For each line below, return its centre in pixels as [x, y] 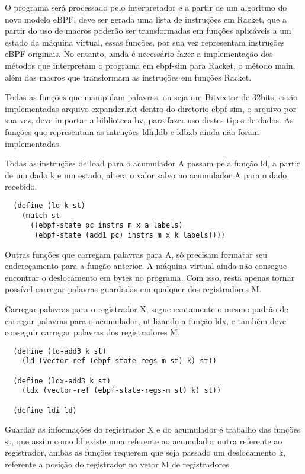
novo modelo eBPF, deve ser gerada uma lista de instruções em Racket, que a [146, 19]
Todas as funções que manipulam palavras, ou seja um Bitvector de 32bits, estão [151, 97]
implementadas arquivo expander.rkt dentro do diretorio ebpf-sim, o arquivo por [151, 108]
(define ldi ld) [45, 410]
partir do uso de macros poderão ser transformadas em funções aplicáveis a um [148, 31]
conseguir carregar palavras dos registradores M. [92, 332]
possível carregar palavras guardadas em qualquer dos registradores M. [133, 289]
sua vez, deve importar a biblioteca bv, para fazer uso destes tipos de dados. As [149, 120]
